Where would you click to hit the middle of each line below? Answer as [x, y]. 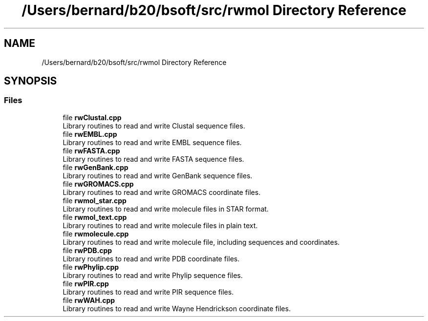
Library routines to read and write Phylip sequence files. [153, 275]
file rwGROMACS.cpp [98, 184]
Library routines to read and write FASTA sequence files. [153, 159]
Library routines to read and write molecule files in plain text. [160, 225]
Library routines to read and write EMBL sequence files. [152, 142]
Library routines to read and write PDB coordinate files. [151, 258]
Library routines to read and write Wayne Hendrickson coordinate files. [177, 308]
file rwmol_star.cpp [95, 200]
